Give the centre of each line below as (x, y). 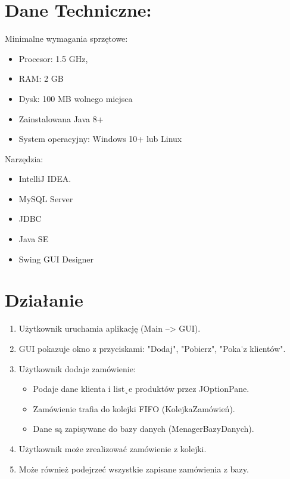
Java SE (34, 239)
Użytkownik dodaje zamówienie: (77, 368)
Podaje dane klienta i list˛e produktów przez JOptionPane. (141, 389)
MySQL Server (46, 198)
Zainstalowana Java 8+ (61, 118)
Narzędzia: (24, 158)
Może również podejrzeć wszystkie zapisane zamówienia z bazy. (134, 469)
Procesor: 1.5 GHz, (53, 58)
